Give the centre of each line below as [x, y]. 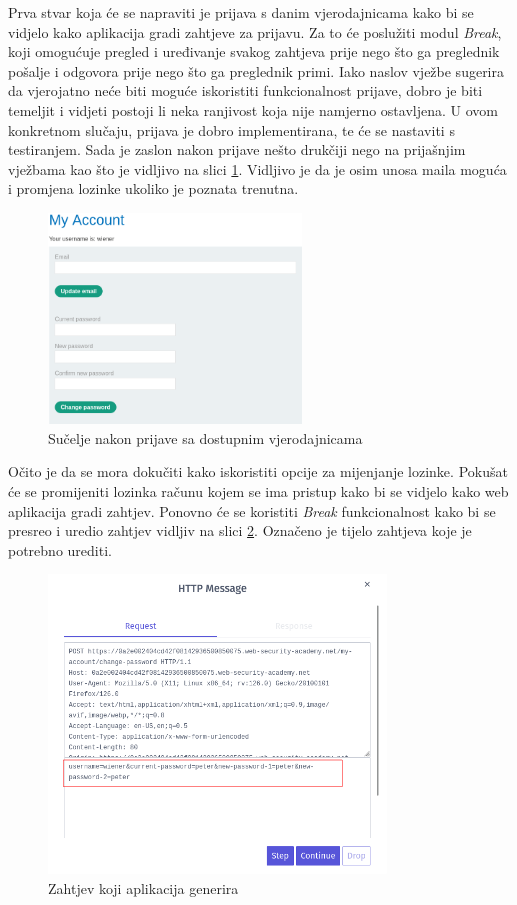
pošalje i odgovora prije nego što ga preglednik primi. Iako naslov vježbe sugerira [256, 70]
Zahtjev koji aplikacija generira [143, 887]
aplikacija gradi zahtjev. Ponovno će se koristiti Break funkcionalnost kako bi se [252, 510]
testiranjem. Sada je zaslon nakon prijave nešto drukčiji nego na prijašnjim [237, 149]
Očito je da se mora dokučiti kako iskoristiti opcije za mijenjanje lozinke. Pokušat [258, 471]
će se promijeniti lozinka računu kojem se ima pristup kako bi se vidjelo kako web [258, 491]
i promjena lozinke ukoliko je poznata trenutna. [153, 188]
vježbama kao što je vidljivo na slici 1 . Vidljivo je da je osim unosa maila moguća [257, 168]
